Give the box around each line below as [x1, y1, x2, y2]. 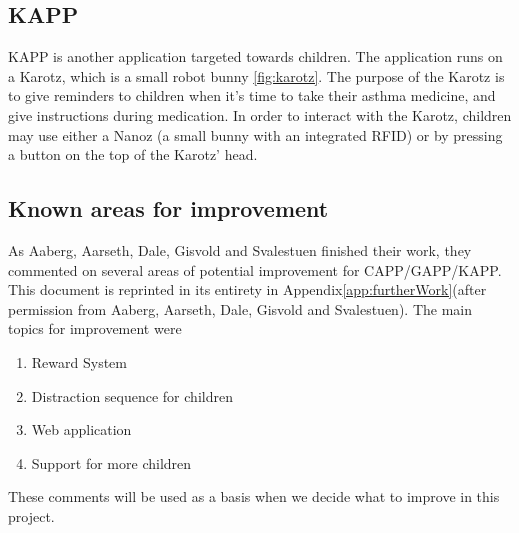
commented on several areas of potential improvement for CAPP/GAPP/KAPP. [8, 259, 502, 280]
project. [8, 505, 55, 526]
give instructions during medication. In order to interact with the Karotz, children [8, 104, 512, 125]
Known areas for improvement [8, 193, 329, 224]
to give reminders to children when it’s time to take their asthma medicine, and [8, 85, 496, 106]
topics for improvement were [8, 318, 182, 339]
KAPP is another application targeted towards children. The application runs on [8, 46, 503, 67]
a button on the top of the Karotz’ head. [8, 144, 258, 165]
